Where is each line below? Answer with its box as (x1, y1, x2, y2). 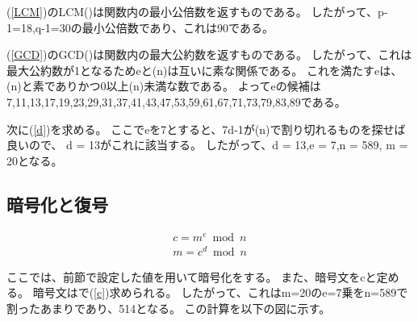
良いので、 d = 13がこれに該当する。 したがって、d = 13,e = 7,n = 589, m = (6, 136, 408, 153)
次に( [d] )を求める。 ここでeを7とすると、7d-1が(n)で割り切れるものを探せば (6, 120, 406, 137)
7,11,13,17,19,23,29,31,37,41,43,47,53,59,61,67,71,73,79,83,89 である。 (6, 93, 346, 110)
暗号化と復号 (6, 191, 108, 216)
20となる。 (6, 152, 63, 169)
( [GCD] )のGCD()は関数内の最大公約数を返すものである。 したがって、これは (6, 46, 412, 63)
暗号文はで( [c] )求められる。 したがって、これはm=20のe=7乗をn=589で (32, 284, 408, 301)
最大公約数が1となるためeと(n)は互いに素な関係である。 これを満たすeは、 (6, 61, 403, 78)
